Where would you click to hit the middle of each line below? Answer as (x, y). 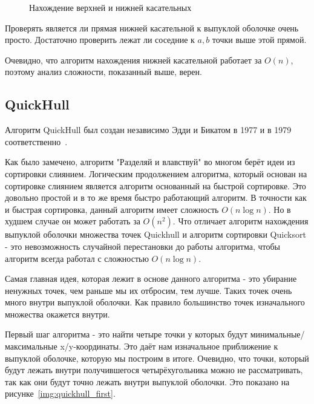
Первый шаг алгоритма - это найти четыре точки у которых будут (126, 334)
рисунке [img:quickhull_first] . (60, 393)
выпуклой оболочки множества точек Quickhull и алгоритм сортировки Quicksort (155, 234)
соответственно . (36, 141)
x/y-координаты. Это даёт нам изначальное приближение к (169, 346)
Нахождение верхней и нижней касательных (110, 7)
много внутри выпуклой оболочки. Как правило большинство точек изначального (155, 302)
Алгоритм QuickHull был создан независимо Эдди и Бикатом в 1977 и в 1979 (148, 130)
